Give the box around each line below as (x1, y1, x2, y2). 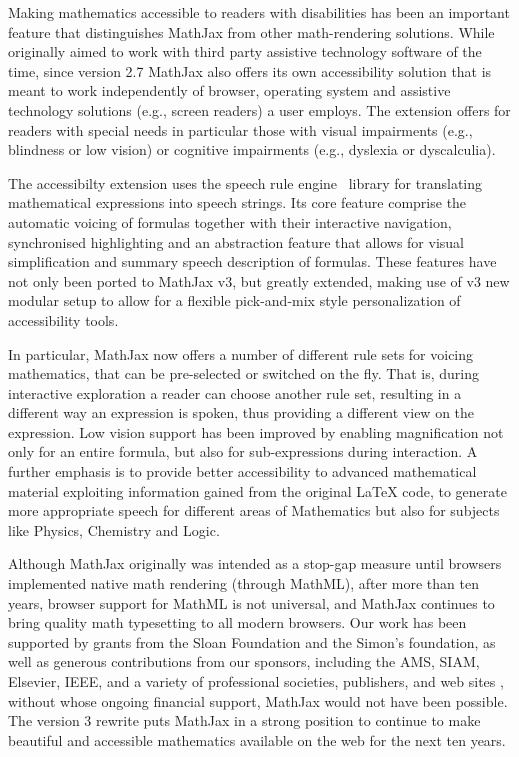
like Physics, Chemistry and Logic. (8, 519, 220, 540)
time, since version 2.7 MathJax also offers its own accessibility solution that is (8, 60, 492, 81)
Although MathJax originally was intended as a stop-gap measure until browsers (8, 553, 502, 574)
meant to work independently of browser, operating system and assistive (8, 80, 451, 101)
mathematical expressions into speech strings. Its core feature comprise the (8, 192, 467, 213)
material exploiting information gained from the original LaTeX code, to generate (8, 480, 507, 501)
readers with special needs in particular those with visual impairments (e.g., (8, 119, 473, 140)
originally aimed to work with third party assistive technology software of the (8, 41, 482, 62)
